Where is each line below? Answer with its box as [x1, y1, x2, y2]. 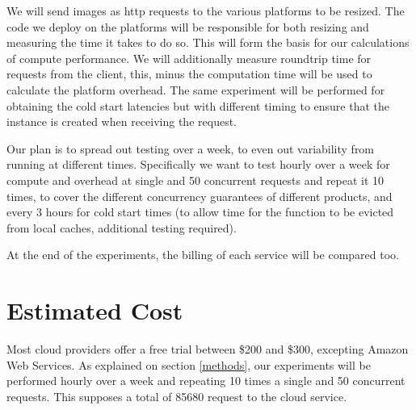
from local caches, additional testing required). [6, 219, 237, 236]
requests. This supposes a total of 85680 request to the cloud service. [6, 387, 347, 404]
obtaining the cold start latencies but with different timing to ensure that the [6, 97, 390, 114]
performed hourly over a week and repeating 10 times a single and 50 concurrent [6, 372, 405, 389]
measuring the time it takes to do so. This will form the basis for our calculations [6, 34, 410, 51]
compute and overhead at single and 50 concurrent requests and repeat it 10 [6, 171, 384, 188]
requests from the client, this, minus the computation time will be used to [6, 65, 372, 82]
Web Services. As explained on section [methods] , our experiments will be [6, 356, 371, 373]
